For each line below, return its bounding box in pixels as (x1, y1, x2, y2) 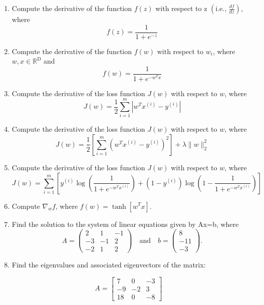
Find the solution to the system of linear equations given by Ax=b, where (12, 218, 239, 229)
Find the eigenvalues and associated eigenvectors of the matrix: (12, 259, 206, 270)
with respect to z (155, 3, 207, 13)
